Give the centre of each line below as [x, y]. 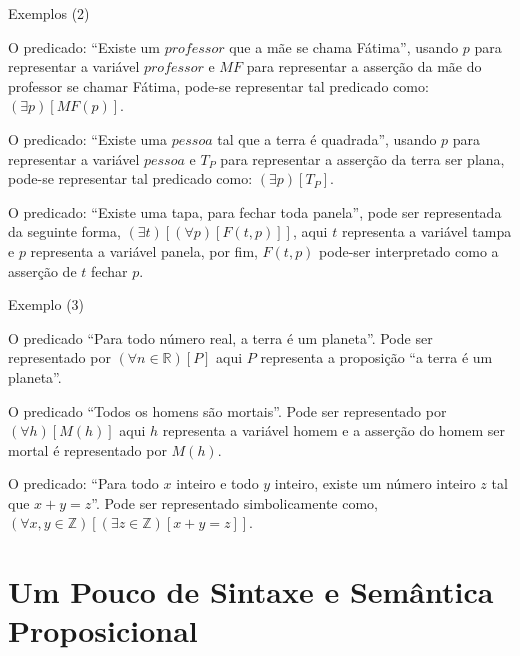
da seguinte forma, [64, 231]
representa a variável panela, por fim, [144, 250]
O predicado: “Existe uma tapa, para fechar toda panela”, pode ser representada [255, 211]
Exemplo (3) [46, 304]
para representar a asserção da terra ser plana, [362, 158]
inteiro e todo [217, 483]
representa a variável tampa [426, 231]
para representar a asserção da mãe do [364, 66]
